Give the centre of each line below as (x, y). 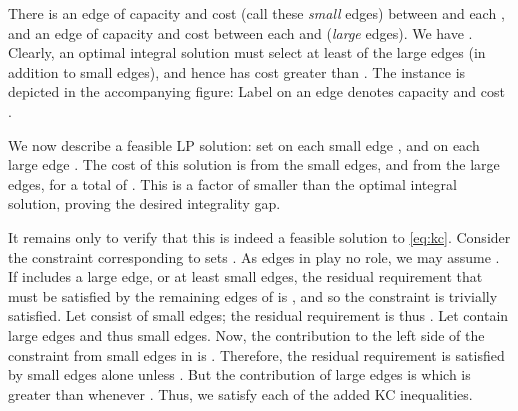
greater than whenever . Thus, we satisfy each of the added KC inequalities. (240, 393)
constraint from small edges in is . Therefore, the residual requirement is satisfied (256, 354)
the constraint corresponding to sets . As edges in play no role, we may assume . (254, 256)
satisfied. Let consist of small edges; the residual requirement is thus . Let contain (258, 315)
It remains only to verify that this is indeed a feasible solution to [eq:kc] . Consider (259, 236)
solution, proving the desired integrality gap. (144, 203)
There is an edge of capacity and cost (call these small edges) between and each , (256, 13)
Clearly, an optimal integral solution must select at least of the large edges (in (247, 52)
